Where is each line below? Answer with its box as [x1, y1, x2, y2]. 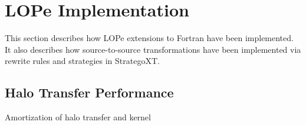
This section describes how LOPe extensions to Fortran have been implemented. [5, 32, 294, 44]
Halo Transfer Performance [5, 83, 174, 102]
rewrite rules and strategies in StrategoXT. [5, 55, 160, 67]
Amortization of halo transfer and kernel [5, 111, 151, 123]
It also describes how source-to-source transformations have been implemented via [5, 43, 301, 55]
